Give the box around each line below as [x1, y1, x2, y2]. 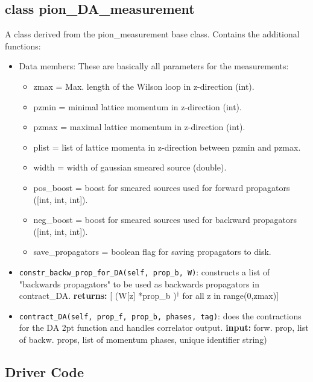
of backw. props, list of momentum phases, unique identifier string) [19, 333, 267, 346]
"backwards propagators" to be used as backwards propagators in [19, 277, 259, 290]
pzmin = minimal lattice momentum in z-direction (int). [33, 100, 242, 113]
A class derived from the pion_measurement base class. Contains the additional [5, 28, 300, 40]
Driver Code [5, 363, 84, 381]
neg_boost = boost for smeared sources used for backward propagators [33, 213, 297, 226]
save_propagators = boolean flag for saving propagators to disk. [33, 245, 271, 258]
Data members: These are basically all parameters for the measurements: [19, 60, 289, 72]
